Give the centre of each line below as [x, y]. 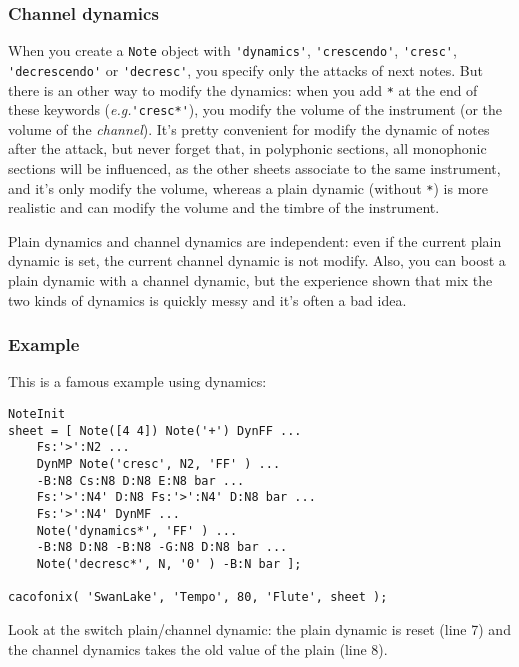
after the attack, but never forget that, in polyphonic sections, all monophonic [247, 148]
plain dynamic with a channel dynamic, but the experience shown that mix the [250, 280]
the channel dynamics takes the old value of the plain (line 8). [198, 648]
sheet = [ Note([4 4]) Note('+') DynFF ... [155, 430]
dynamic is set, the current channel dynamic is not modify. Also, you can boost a [257, 260]
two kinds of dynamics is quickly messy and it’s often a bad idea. [207, 299]
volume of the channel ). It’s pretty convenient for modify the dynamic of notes [249, 128]
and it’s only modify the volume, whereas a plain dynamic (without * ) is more [248, 187]
